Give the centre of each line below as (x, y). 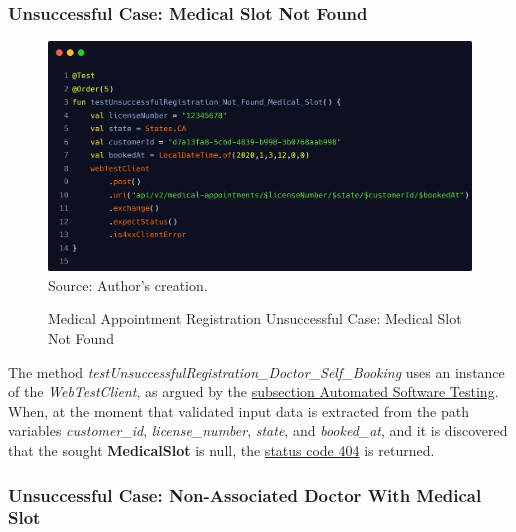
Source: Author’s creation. (128, 284)
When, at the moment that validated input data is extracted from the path (239, 410)
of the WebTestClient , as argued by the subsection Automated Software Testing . (253, 391)
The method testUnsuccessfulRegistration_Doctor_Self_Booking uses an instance (256, 371)
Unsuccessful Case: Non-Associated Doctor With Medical (245, 494)
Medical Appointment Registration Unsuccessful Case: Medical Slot (255, 318)
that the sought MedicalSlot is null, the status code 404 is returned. (221, 449)
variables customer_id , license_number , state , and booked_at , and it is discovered (258, 430)
